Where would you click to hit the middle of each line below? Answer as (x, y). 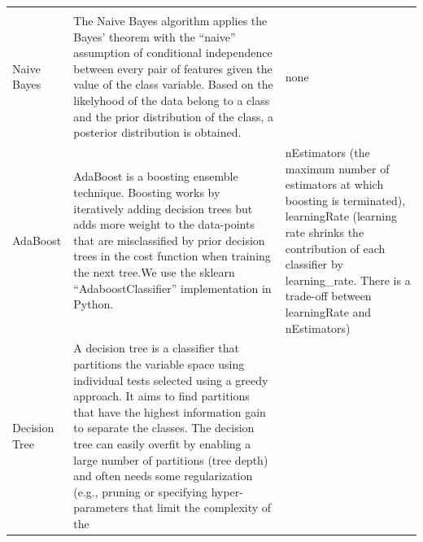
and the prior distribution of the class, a (174, 116)
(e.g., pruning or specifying (140, 491)
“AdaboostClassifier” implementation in (172, 288)
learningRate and (328, 311)
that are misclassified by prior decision (169, 240)
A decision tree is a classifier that (157, 348)
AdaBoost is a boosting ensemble (156, 176)
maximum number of (337, 168)
